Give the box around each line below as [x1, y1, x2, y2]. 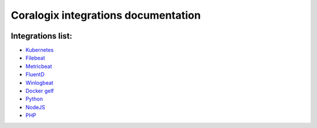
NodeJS [25, 103, 45, 110]
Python [25, 95, 43, 102]
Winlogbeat [25, 79, 54, 86]
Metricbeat [25, 63, 52, 70]
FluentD [25, 71, 45, 78]
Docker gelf [25, 88, 54, 95]
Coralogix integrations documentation [11, 9, 201, 22]
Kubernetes [25, 47, 54, 54]
